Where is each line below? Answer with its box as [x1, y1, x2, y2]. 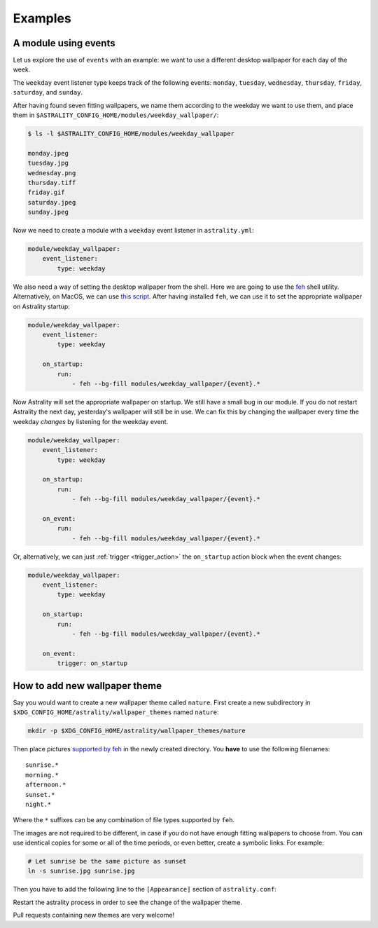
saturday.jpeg [27, 198, 76, 206]
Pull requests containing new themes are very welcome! [13, 911, 175, 920]
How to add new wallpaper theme [13, 680, 162, 692]
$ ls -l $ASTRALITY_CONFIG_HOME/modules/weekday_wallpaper [27, 130, 234, 137]
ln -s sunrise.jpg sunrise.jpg [27, 867, 136, 875]
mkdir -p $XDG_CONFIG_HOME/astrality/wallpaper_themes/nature [27, 726, 246, 735]
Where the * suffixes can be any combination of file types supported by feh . [13, 816, 234, 824]
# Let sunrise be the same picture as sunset [27, 857, 187, 866]
